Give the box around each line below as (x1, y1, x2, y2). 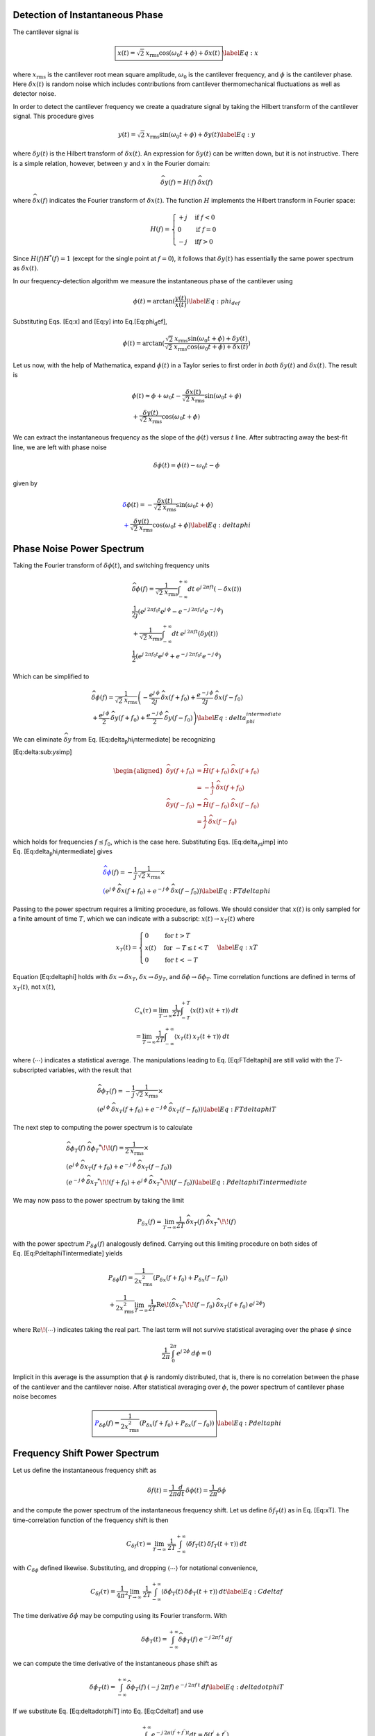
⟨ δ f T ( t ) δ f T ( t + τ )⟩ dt (185, 1540, 247, 1549)
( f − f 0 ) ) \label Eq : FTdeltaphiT (179, 1105, 276, 1115)
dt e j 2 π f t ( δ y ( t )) (172, 628, 219, 638)
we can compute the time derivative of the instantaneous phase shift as (12, 1659, 218, 1667)
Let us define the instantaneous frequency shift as (12, 1466, 157, 1474)
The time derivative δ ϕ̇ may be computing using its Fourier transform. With (12, 1611, 227, 1619)
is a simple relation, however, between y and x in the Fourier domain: (12, 159, 210, 167)
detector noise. (12, 90, 57, 98)
